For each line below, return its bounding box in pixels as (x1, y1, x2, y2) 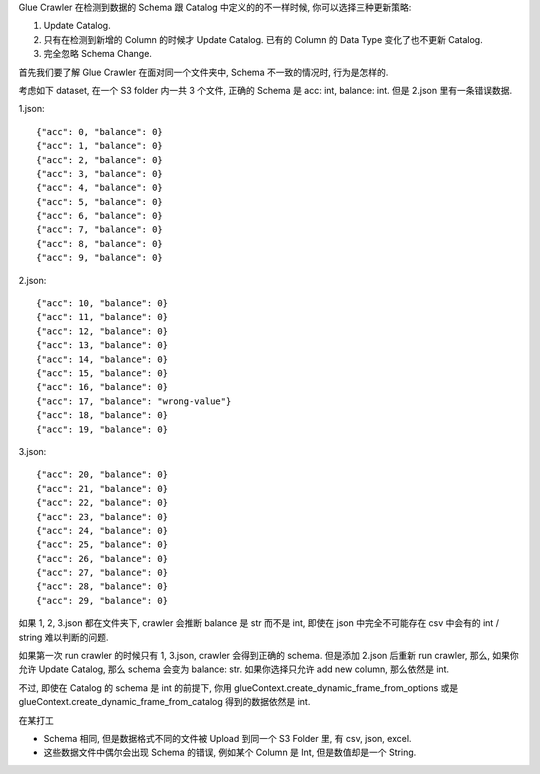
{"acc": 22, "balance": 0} (36, 497, 169, 509)
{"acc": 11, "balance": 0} (36, 311, 169, 323)
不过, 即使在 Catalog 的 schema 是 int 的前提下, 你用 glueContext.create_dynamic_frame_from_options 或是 (18, 681, 459, 694)
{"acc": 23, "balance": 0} (36, 511, 169, 522)
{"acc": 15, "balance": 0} (36, 367, 169, 379)
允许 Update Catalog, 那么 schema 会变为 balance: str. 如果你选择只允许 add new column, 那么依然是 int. (18, 663, 450, 675)
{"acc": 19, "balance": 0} (36, 423, 169, 435)
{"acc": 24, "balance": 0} (36, 525, 169, 536)
